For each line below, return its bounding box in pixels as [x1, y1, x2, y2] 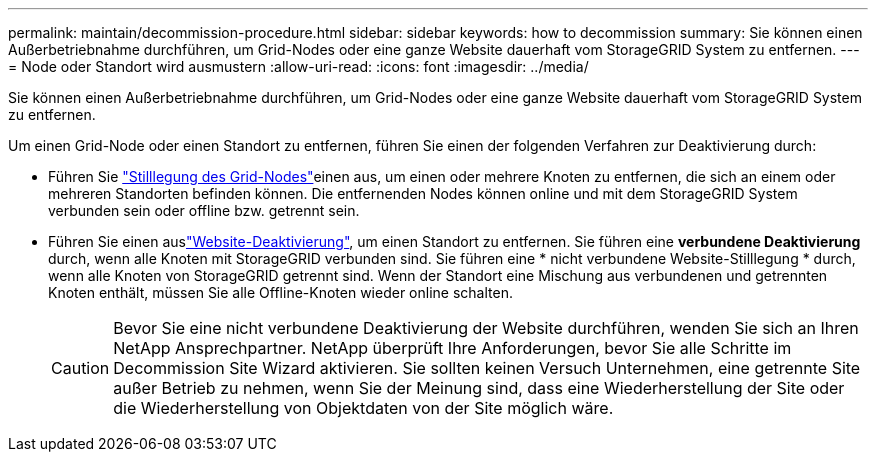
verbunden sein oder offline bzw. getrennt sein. [48, 202, 360, 219]
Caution [51, 358, 110, 378]
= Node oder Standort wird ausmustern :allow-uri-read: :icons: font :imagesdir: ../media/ [8, 58, 589, 75]
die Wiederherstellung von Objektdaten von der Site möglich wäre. [113, 398, 614, 418]
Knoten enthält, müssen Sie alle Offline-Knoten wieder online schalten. [48, 284, 513, 301]
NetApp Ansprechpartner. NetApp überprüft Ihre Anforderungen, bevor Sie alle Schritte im [113, 338, 792, 358]
